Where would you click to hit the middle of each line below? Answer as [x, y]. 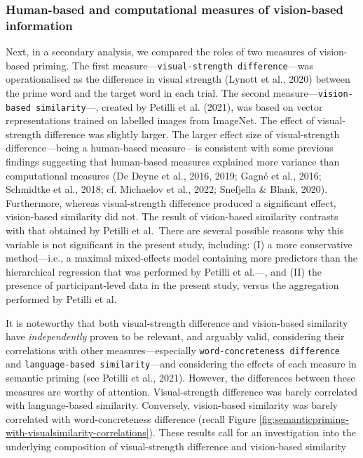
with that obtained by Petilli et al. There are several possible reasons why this [175, 230]
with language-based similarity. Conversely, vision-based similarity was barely [172, 405]
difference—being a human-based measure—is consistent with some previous [170, 148]
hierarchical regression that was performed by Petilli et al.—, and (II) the [164, 271]
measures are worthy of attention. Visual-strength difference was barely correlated [181, 391]
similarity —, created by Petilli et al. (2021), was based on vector [179, 106]
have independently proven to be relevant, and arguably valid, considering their [175, 336]
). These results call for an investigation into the [253, 432]
